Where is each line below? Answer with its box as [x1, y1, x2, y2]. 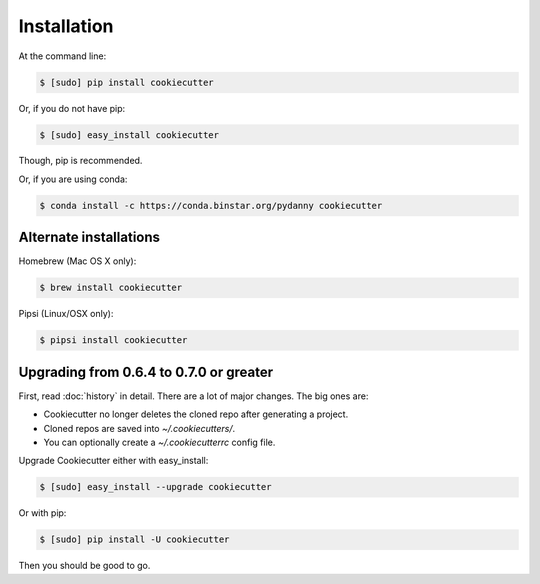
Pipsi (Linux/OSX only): [18, 308, 114, 320]
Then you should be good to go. [18, 560, 151, 572]
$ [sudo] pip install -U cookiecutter [39, 534, 230, 545]
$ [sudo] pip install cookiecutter [39, 76, 214, 88]
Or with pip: [18, 507, 67, 519]
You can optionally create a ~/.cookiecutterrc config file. [43, 436, 276, 448]
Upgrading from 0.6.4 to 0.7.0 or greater [18, 363, 274, 380]
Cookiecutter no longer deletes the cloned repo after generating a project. [43, 408, 349, 420]
